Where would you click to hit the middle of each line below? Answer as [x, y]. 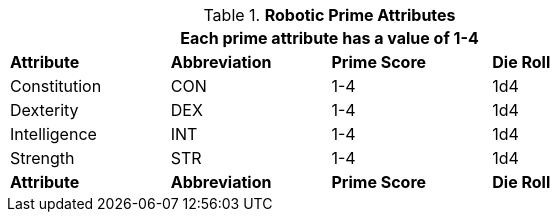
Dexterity [44, 110]
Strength [42, 158]
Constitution [56, 86]
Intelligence [53, 134]
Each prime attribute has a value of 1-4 [329, 38]
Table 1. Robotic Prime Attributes [329, 15]
